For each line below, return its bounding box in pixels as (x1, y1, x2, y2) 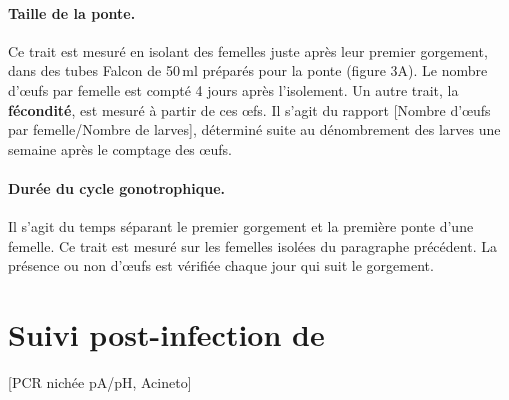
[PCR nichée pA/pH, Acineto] (8, 372, 192, 393)
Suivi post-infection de (8, 314, 325, 355)
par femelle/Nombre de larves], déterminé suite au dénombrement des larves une (8, 119, 501, 140)
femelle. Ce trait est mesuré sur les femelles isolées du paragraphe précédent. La (8, 235, 497, 256)
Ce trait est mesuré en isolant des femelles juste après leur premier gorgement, (8, 40, 488, 61)
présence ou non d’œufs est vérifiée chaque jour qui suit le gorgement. (8, 255, 434, 276)
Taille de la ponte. (8, 2, 136, 23)
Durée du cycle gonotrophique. (8, 177, 225, 198)
